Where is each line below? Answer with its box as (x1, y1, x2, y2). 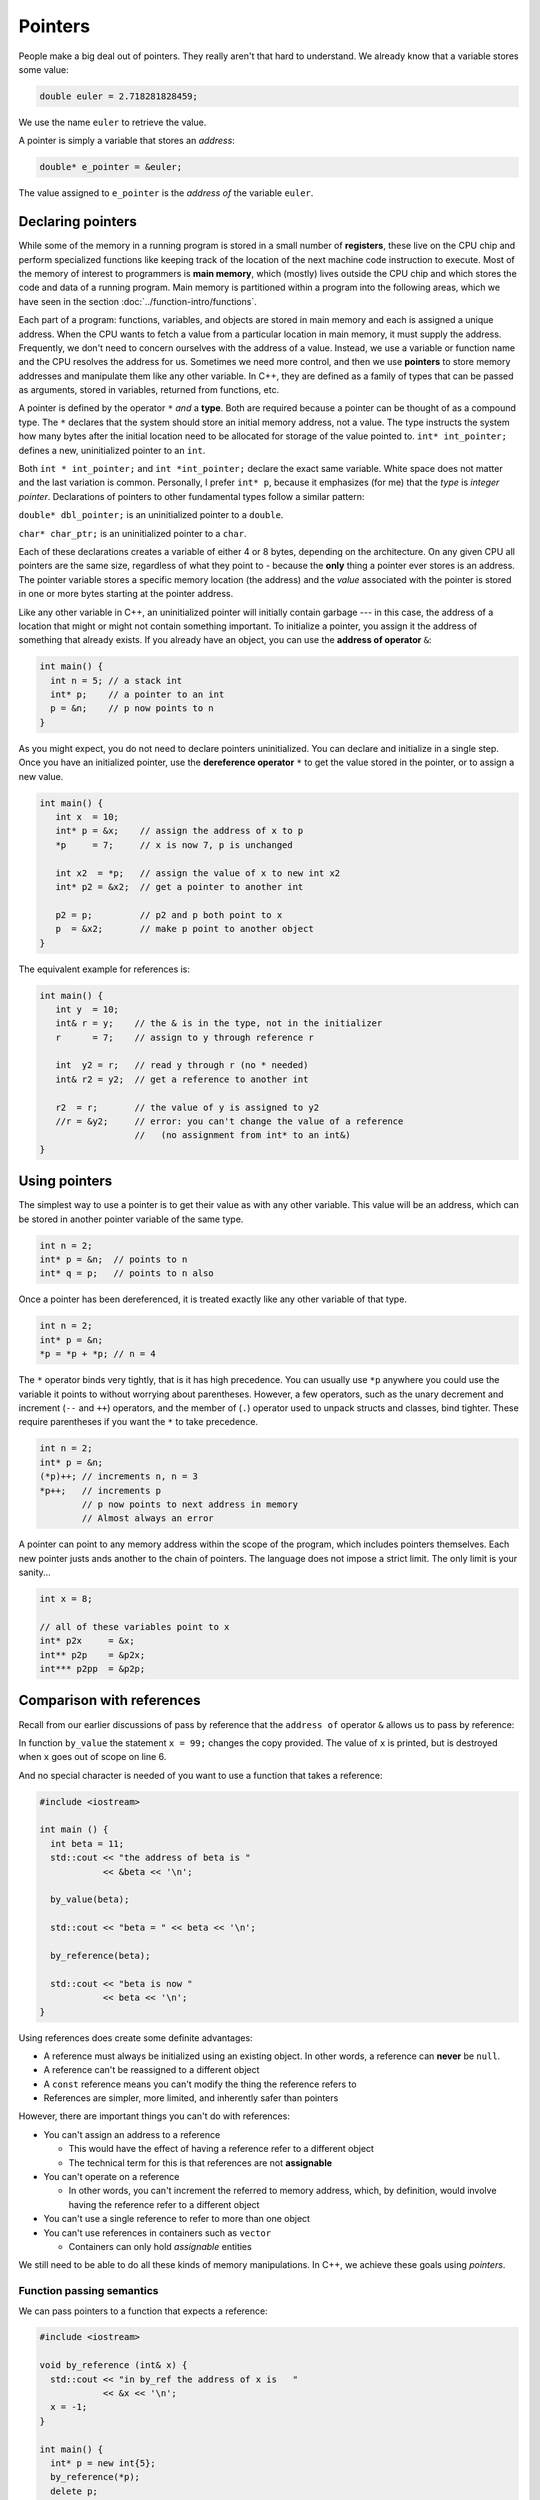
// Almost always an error (81, 1513, 214, 1524)
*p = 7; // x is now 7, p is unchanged (55, 839, 294, 850)
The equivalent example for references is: (18, 963, 190, 975)
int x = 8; (39, 1593, 93, 1605)
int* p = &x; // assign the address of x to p (55, 825, 304, 837)
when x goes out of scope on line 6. (18, 1751, 167, 1763)
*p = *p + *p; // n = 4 (39, 1348, 157, 1360)
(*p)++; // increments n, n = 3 (39, 1471, 199, 1482)
